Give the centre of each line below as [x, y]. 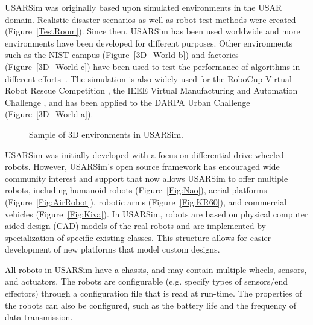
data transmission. [39, 317]
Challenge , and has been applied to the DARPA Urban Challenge [128, 102]
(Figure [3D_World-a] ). [49, 114]
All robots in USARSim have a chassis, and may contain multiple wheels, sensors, [156, 269]
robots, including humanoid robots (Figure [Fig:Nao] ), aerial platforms [136, 190]
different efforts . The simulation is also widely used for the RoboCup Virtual [148, 78]
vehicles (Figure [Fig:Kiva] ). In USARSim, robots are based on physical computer [156, 214]
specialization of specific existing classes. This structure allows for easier [138, 237]
